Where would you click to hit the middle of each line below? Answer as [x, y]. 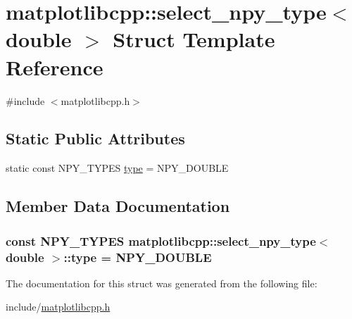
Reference [55, 67]
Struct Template [194, 39]
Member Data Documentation [118, 206]
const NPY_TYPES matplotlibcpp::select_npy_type [161, 240]
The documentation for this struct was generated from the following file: [162, 283]
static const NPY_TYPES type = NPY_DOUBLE [117, 168]
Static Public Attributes [95, 138]
